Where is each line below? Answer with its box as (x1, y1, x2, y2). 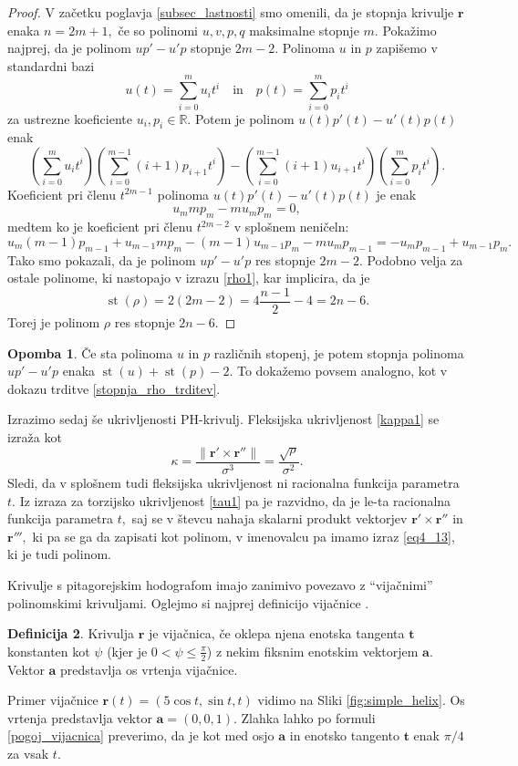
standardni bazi (7, 56, 95, 75)
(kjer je (107, 641, 148, 660)
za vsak (7, 744, 49, 763)
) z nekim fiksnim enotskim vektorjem (206, 641, 419, 660)
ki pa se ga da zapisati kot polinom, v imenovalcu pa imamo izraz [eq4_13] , (32, 526, 455, 545)
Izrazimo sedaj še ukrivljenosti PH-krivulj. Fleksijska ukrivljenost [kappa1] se (7, 409, 440, 429)
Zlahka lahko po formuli (241, 708, 376, 727)
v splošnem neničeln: (233, 217, 349, 236)
